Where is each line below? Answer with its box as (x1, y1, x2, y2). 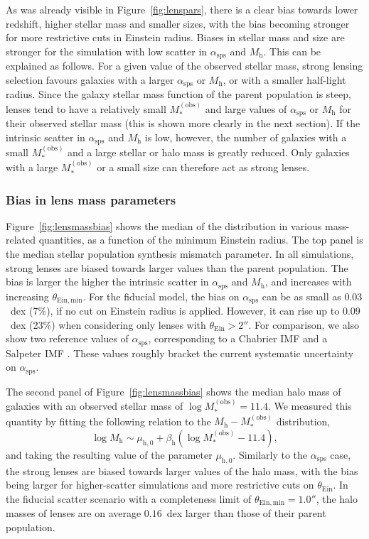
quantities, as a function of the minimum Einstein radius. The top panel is (38, 232, 363, 247)
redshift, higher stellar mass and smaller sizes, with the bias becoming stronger (6, 16, 350, 31)
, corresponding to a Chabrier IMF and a (148, 331, 328, 346)
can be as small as (262, 288, 341, 303)
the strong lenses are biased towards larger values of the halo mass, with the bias (6, 463, 358, 478)
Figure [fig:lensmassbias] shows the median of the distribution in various (6, 218, 322, 233)
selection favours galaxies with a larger (6, 72, 174, 87)
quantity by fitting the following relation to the (6, 413, 211, 428)
